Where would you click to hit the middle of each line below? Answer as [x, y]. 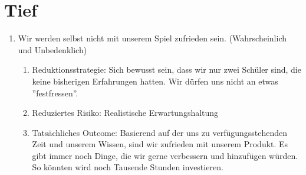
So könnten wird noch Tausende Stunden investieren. [128, 167]
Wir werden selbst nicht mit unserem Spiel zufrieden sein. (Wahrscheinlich [152, 38]
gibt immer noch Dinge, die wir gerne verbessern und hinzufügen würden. [165, 155]
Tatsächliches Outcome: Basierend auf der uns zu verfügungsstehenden [160, 132]
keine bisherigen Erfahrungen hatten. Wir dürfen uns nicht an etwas [155, 81]
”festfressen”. [55, 93]
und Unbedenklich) [52, 49]
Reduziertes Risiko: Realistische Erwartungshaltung [125, 113]
